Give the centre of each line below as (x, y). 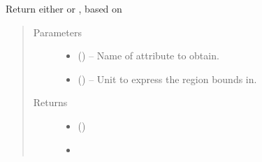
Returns (50, 102)
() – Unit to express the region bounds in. (167, 79)
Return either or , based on (64, 8)
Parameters (57, 32)
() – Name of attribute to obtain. (148, 56)
